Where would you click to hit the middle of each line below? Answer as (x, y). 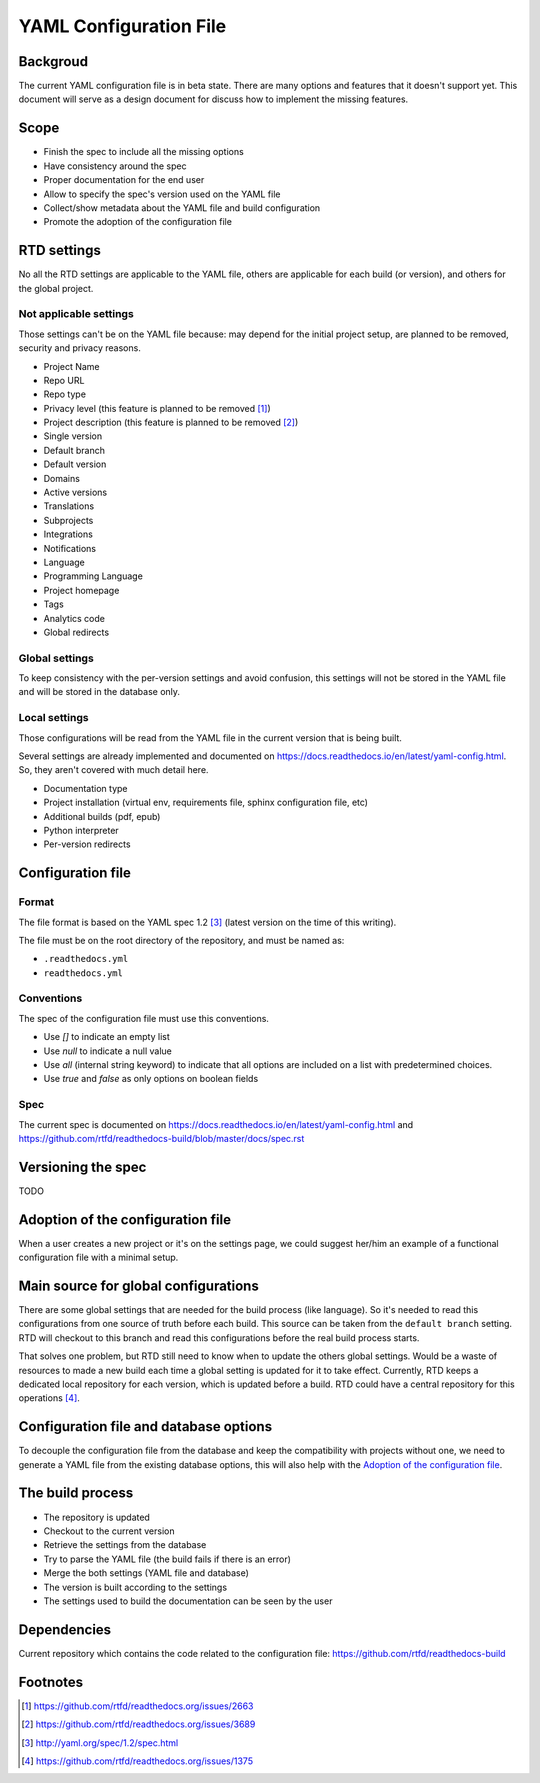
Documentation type (86, 788)
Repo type (65, 394)
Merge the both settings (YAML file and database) (146, 1573)
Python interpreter (81, 830)
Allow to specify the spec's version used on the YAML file (162, 194)
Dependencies (65, 1629)
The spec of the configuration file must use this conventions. (144, 1018)
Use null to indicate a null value (107, 1051)
